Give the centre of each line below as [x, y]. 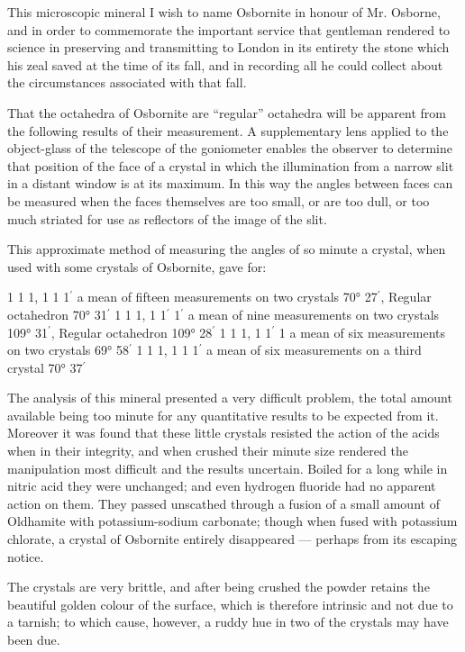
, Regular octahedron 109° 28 [132, 332]
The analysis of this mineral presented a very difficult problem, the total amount [230, 398]
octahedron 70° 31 [57, 314]
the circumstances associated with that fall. [127, 82]
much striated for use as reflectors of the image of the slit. [167, 218]
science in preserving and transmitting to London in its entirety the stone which [228, 47]
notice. [26, 556]
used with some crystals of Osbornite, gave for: [137, 266]
